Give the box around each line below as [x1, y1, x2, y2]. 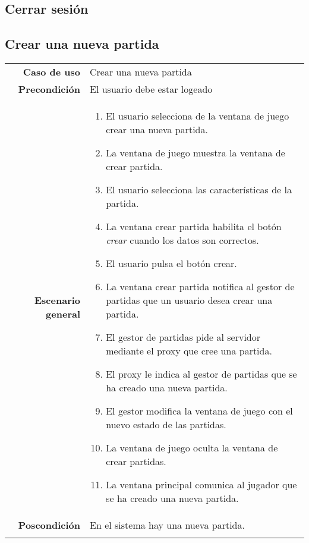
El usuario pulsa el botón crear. [106, 256, 237, 270]
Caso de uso [23, 64, 81, 79]
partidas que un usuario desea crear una [106, 293, 273, 307]
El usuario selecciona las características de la [106, 182, 292, 196]
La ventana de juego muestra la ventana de [106, 145, 285, 159]
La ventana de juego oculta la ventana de [106, 440, 278, 454]
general [46, 306, 81, 321]
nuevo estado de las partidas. [106, 417, 226, 431]
